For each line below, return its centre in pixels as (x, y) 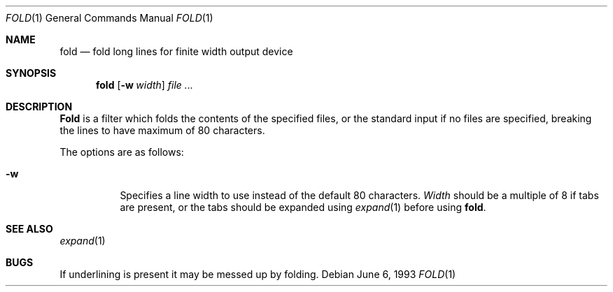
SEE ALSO (29, 229)
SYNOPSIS (31, 73)
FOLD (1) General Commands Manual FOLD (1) (110, 18)
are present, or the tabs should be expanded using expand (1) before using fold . (303, 207)
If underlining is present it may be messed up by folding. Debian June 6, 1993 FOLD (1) (258, 274)
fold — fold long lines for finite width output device (176, 51)
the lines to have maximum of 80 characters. (162, 130)
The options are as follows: (122, 152)
